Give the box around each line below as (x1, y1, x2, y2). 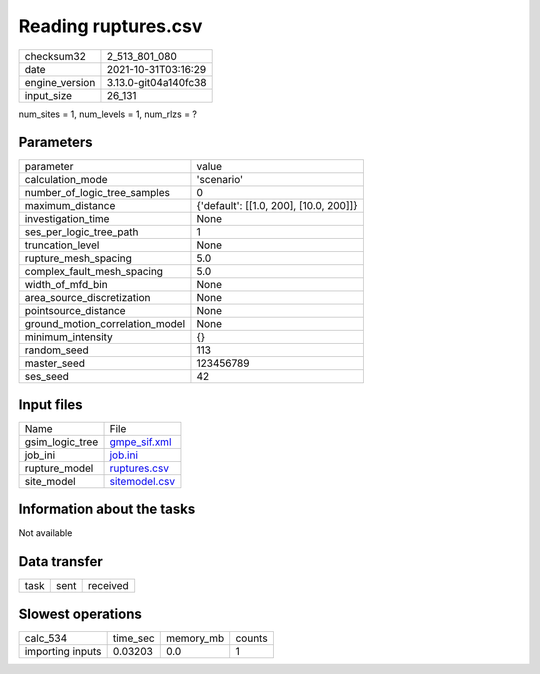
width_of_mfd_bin (24, 278, 109, 292)
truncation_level (24, 238, 100, 252)
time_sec (112, 631, 155, 645)
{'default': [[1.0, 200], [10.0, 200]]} (196, 199, 358, 213)
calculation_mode (24, 173, 109, 187)
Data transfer (18, 553, 104, 570)
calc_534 (24, 631, 68, 645)
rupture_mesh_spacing (24, 251, 132, 265)
